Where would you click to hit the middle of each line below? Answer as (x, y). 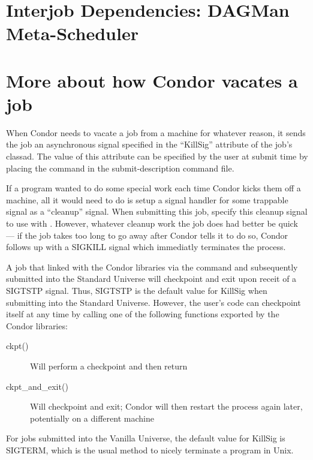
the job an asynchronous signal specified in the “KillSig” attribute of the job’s (149, 144)
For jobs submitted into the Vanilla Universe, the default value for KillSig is (146, 438)
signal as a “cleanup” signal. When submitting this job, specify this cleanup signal (157, 211)
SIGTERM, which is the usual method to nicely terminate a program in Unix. (150, 450)
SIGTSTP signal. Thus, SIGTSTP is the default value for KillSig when (137, 290)
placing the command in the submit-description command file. (120, 168)
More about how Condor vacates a (152, 80)
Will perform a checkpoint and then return (109, 366)
